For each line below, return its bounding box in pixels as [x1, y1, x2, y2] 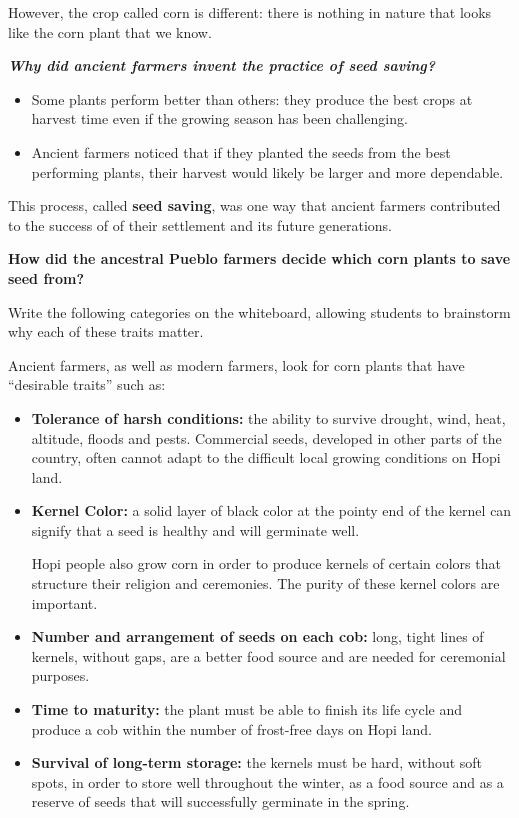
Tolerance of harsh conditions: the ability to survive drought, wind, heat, [31, 407, 506, 428]
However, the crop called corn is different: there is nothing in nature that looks [8, 2, 492, 22]
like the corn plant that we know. [8, 21, 212, 42]
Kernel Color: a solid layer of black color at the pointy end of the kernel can [31, 500, 512, 521]
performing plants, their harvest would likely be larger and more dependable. [31, 161, 504, 182]
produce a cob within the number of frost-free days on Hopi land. [31, 718, 432, 739]
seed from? [8, 267, 85, 288]
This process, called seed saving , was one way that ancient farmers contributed [8, 195, 501, 216]
